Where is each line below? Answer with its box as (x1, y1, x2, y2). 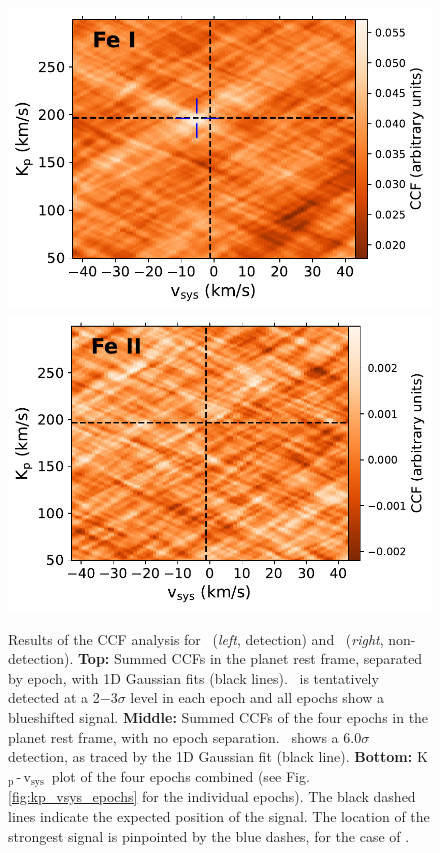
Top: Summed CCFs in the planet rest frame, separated (78, 648, 423, 669)
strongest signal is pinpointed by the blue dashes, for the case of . (8, 825, 410, 846)
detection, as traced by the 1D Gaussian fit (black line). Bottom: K (8, 746, 428, 767)
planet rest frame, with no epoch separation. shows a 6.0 (8, 726, 362, 747)
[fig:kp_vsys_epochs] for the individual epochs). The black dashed (8, 786, 416, 807)
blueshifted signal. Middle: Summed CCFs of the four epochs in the (8, 707, 429, 728)
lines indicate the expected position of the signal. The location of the (8, 805, 430, 826)
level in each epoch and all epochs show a (130, 687, 385, 708)
